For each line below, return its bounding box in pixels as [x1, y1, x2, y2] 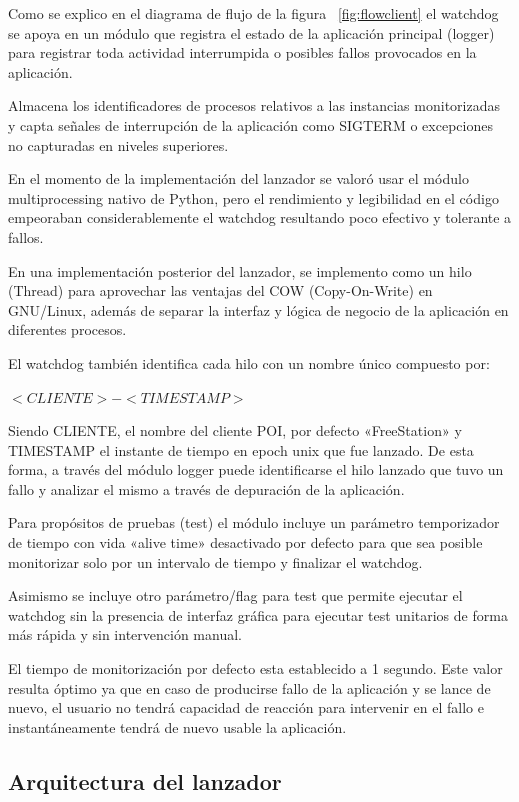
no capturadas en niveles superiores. [8, 134, 229, 155]
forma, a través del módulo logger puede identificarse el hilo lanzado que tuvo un [8, 459, 504, 480]
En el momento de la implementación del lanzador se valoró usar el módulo [8, 168, 469, 189]
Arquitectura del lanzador [8, 765, 282, 796]
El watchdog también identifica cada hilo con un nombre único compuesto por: [8, 352, 490, 373]
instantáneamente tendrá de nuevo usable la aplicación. [8, 716, 347, 737]
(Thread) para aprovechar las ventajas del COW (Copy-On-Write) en [8, 280, 433, 301]
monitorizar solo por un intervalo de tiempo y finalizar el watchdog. [8, 551, 423, 572]
